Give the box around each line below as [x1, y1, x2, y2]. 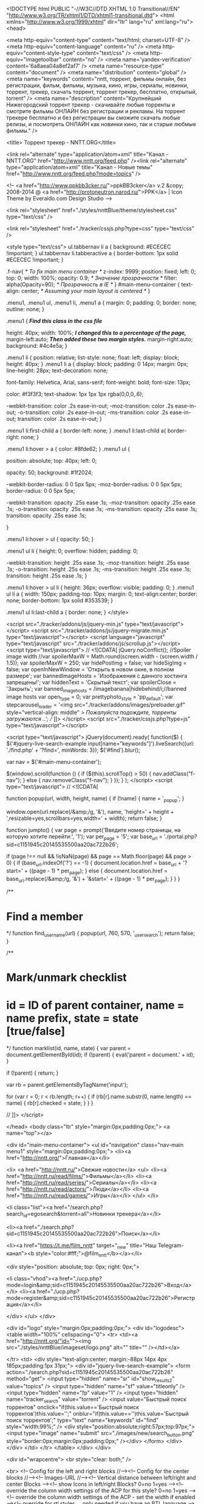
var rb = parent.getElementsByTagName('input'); [6, 1081, 129, 1089]
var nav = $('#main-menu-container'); [6, 758, 101, 766]
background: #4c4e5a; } [6, 342, 68, 349]
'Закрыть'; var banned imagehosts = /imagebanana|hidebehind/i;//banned [6, 685, 187, 694]
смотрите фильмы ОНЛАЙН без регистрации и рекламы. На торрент [6, 108, 186, 115]
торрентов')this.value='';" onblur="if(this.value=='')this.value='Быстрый [6, 1410, 189, 1418]
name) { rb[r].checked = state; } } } [6, 1100, 94, 1107]
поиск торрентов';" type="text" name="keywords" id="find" [6, 1416, 159, 1424]
